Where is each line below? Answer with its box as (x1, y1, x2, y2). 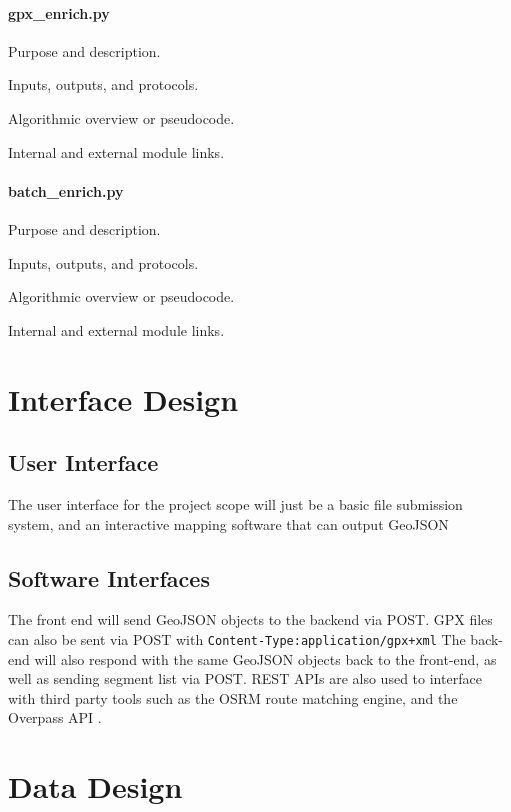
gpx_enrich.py (8, 2, 110, 23)
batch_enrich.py (8, 180, 124, 201)
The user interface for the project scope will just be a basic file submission (8, 493, 463, 514)
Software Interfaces (8, 562, 210, 593)
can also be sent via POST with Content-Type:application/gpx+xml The (8, 628, 466, 649)
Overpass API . (8, 707, 102, 728)
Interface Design (8, 378, 239, 419)
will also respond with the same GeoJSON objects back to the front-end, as (34, 648, 497, 669)
